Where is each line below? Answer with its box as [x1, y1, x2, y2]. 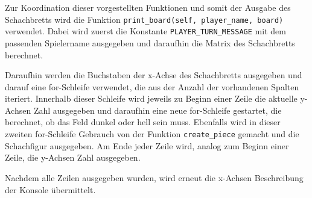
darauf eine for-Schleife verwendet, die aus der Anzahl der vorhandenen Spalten [5, 80, 299, 93]
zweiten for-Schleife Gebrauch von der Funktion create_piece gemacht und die [5, 128, 299, 140]
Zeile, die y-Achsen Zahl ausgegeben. [5, 151, 141, 164]
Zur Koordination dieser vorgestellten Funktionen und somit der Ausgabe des [5, 1, 291, 13]
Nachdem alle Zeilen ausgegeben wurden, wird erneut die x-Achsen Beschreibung [5, 171, 304, 184]
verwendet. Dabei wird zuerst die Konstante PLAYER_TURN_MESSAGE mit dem [5, 25, 286, 37]
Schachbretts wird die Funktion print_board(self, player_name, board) [5, 13, 284, 25]
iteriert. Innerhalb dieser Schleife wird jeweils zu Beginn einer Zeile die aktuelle [5, 92, 298, 105]
